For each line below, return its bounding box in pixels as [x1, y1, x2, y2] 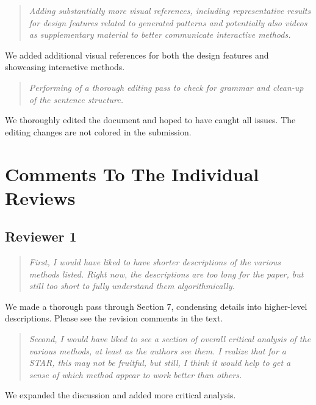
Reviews [5, 185, 76, 210]
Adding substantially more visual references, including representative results [29, 4, 311, 16]
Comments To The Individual [5, 161, 259, 186]
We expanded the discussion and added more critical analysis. [5, 389, 236, 401]
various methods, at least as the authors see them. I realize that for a [29, 344, 287, 357]
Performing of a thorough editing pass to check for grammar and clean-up [29, 81, 304, 93]
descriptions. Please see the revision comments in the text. [5, 312, 223, 324]
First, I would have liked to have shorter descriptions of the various [29, 256, 281, 268]
